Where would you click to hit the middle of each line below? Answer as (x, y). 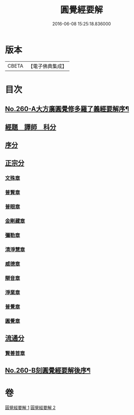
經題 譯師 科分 (31, 127)
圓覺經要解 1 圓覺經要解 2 (30, 408)
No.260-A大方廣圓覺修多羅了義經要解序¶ (67, 109)
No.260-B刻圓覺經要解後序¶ (48, 370)
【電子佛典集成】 (47, 66)
